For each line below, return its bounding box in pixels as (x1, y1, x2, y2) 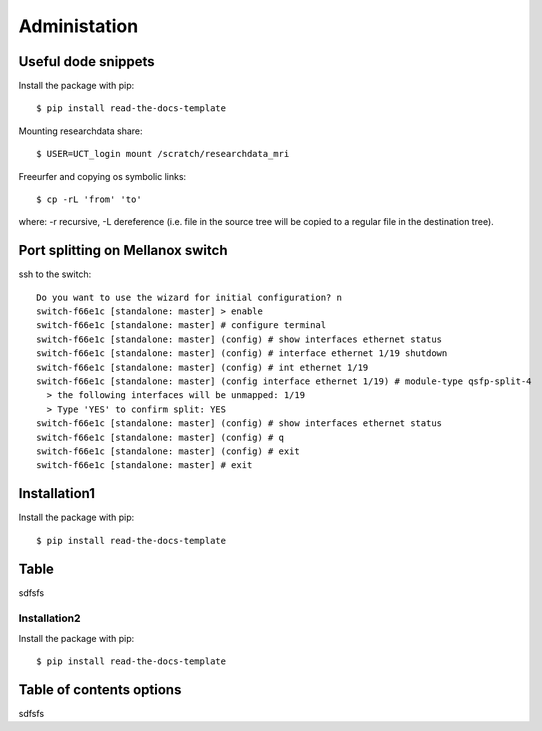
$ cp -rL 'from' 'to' (36, 194, 142, 205)
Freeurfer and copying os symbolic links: (18, 170, 187, 182)
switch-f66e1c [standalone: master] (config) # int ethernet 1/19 (36, 361, 369, 373)
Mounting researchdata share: (18, 125, 144, 137)
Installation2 (18, 611, 81, 625)
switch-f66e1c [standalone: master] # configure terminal (36, 320, 327, 331)
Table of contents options (18, 681, 182, 698)
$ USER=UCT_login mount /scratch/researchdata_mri (36, 148, 290, 160)
